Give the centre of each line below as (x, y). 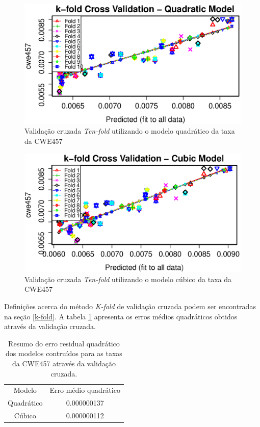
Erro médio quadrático (85, 390)
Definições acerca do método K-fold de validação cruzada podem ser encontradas (130, 306)
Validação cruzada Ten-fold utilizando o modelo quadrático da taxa (130, 131)
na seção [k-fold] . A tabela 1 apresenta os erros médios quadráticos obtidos (121, 316)
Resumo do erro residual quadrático (64, 343)
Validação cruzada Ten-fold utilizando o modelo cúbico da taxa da (128, 279)
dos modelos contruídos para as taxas (64, 353)
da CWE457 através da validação (64, 363)
